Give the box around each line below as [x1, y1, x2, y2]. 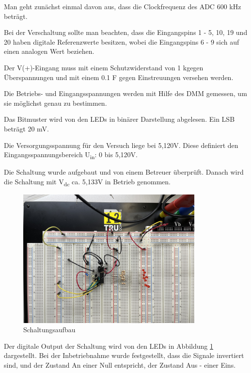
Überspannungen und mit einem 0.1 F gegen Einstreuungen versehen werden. [4, 72, 234, 82]
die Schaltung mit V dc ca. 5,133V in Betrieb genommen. [4, 176, 171, 188]
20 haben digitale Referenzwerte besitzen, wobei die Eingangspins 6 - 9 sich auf [4, 36, 239, 47]
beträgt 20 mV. [4, 123, 49, 133]
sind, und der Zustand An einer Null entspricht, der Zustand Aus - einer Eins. [4, 359, 236, 370]
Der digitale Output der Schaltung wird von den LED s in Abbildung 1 [4, 341, 213, 351]
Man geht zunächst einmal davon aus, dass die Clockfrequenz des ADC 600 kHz [4, 1, 241, 11]
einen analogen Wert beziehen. [4, 46, 94, 56]
